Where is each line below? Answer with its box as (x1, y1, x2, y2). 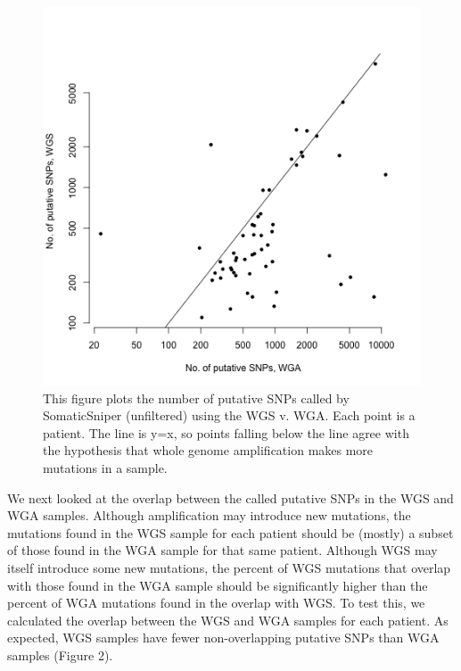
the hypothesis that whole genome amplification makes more (43, 441, 374, 460)
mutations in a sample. (43, 458, 168, 476)
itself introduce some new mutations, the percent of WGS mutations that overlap (7, 558, 451, 576)
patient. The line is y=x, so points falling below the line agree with (43, 423, 409, 442)
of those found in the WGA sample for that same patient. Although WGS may (7, 541, 438, 559)
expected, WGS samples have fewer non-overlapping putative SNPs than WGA (7, 628, 440, 647)
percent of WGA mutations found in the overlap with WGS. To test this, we (7, 593, 425, 612)
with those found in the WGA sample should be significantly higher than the (7, 576, 428, 594)
